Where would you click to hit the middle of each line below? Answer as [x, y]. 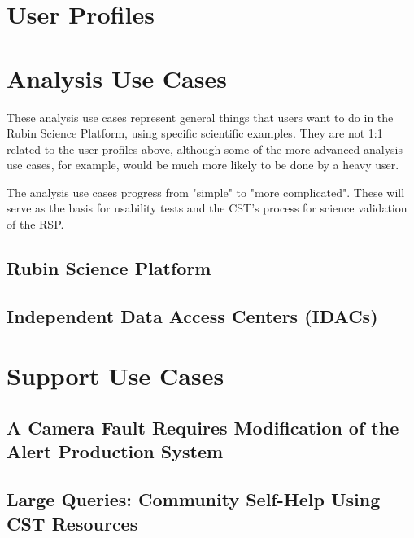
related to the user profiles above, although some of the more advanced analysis [205, 149]
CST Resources [72, 523]
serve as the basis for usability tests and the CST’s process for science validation [207, 208]
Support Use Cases [115, 376]
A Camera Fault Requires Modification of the [203, 427]
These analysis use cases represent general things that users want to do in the [200, 117]
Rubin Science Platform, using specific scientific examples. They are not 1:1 [195, 133]
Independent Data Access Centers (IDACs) [192, 315]
